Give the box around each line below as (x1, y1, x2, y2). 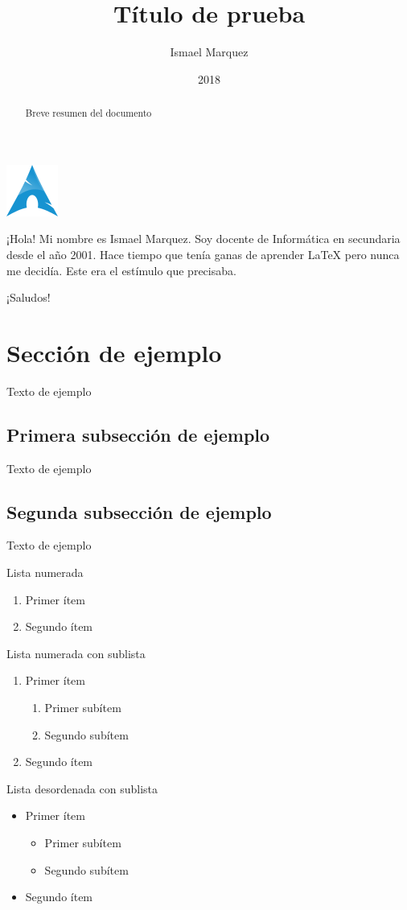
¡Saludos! (6, 289, 51, 306)
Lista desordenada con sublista (6, 780, 158, 797)
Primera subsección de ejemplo (6, 422, 270, 447)
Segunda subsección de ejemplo (6, 499, 272, 524)
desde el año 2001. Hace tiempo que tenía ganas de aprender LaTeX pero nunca (6, 245, 400, 262)
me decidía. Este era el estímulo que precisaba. (6, 261, 236, 278)
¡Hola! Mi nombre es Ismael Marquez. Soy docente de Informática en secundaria (6, 230, 401, 247)
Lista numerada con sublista (6, 644, 146, 661)
